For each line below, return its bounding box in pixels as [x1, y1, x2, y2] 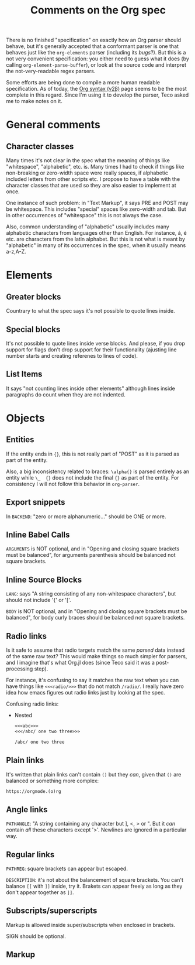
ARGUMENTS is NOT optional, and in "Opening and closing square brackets [6, 545, 180, 552]
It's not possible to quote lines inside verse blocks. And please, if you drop [6, 340, 185, 347]
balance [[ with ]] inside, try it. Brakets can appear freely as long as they [6, 882, 183, 889]
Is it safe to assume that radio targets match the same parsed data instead [6, 646, 185, 653]
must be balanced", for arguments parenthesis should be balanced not [6, 552, 176, 559]
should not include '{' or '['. [6, 597, 71, 604]
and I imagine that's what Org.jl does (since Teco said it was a [6, 659, 155, 666]
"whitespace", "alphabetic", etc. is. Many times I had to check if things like [6, 163, 184, 170]
